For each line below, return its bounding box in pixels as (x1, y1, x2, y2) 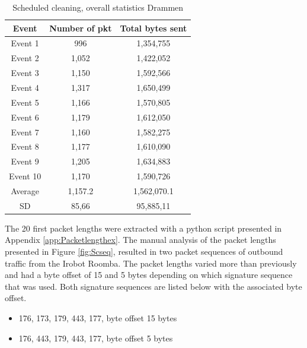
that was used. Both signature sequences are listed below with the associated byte (5, 280, 302, 292)
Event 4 (11, 81, 39, 93)
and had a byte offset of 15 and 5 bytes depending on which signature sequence (5, 268, 293, 281)
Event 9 (11, 155, 39, 167)
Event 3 (11, 67, 39, 79)
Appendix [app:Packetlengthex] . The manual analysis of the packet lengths (5, 233, 276, 246)
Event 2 (11, 52, 39, 64)
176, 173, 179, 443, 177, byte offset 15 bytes (18, 311, 177, 324)
